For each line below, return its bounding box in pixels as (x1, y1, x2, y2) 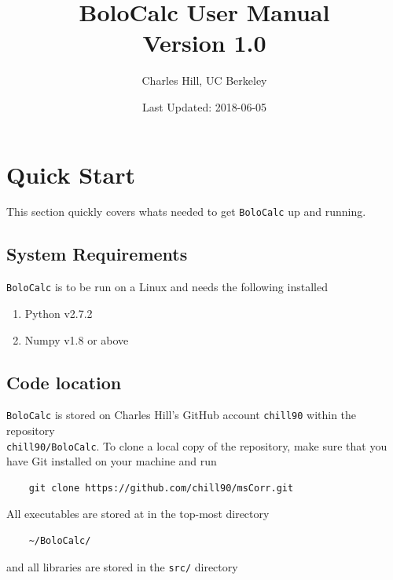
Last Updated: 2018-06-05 (141, 98, 267, 115)
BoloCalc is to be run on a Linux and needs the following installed (6, 279, 328, 295)
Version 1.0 (142, 27, 266, 59)
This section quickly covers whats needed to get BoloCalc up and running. (6, 203, 366, 220)
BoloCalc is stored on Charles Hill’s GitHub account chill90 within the (6, 407, 357, 423)
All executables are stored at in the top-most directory (6, 505, 270, 522)
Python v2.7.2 (24, 305, 93, 321)
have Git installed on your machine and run (6, 453, 217, 469)
